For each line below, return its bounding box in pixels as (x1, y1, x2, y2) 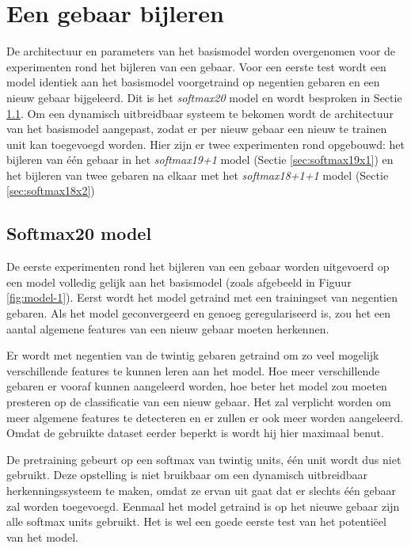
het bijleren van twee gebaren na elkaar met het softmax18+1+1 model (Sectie (6, 166, 389, 183)
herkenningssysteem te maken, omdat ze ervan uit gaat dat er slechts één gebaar (6, 481, 397, 498)
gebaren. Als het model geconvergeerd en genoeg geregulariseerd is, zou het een (6, 305, 390, 322)
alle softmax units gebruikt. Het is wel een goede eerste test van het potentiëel (6, 513, 386, 530)
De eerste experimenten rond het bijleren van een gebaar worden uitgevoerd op (6, 258, 390, 275)
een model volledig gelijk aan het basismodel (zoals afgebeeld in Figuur (6, 273, 352, 290)
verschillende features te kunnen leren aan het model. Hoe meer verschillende (6, 362, 380, 379)
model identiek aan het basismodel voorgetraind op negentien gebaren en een (6, 74, 380, 90)
